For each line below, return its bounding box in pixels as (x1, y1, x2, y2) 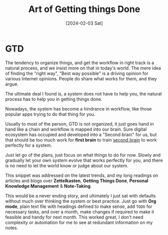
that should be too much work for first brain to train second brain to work (5, 137, 157, 143)
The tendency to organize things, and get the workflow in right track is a (5, 59, 154, 66)
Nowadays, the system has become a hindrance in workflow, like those (5, 105, 152, 111)
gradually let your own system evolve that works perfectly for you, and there (5, 157, 163, 163)
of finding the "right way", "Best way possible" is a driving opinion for (5, 70, 149, 76)
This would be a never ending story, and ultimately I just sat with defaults (5, 192, 156, 199)
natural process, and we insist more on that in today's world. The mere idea (5, 65, 161, 71)
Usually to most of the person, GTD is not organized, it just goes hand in (5, 121, 154, 127)
